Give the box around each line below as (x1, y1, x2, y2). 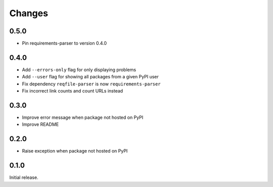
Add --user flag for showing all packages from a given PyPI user (22, 74, 159, 80)
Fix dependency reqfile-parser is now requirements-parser (22, 81, 161, 87)
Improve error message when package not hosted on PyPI (22, 114, 144, 121)
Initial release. (9, 174, 38, 180)
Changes (9, 8, 48, 19)
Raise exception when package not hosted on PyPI (22, 148, 128, 154)
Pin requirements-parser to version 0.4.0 (22, 40, 107, 46)
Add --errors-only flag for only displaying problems (22, 66, 136, 73)
